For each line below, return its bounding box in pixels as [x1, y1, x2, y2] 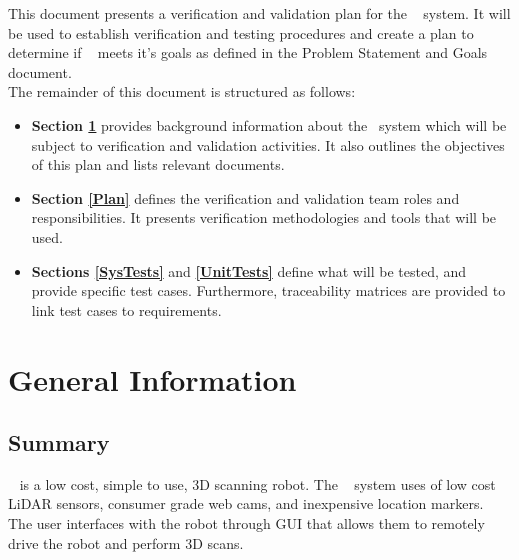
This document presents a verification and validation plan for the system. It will [8, 3, 511, 23]
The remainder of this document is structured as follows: [8, 81, 356, 102]
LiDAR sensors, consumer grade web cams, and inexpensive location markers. [8, 493, 484, 514]
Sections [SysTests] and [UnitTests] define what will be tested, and [31, 260, 467, 281]
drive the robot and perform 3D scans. [8, 532, 244, 553]
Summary [8, 427, 110, 458]
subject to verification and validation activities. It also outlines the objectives [31, 134, 505, 155]
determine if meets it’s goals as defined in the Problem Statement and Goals [8, 42, 488, 63]
